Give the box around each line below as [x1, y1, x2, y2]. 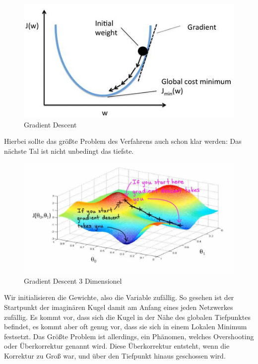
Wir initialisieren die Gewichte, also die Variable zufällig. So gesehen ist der [4, 292, 234, 303]
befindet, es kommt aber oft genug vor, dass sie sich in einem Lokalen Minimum [4, 321, 247, 332]
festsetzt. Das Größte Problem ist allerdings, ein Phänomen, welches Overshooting [4, 331, 254, 341]
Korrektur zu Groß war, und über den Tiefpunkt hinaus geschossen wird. [4, 350, 226, 361]
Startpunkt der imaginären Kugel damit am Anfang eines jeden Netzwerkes [4, 302, 233, 312]
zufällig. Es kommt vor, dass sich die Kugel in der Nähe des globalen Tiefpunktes [4, 311, 251, 322]
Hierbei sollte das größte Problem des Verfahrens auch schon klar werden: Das [4, 136, 242, 146]
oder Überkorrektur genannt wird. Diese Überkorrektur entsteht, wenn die [4, 341, 230, 351]
